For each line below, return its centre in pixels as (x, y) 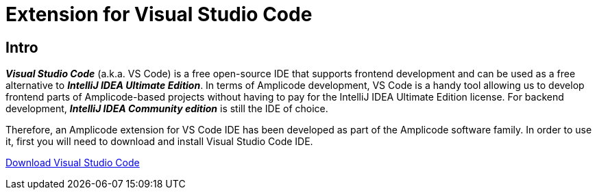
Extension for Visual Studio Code (159, 14)
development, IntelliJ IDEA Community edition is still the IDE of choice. (167, 109)
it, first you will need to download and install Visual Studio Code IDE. (159, 142)
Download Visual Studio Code (73, 163)
